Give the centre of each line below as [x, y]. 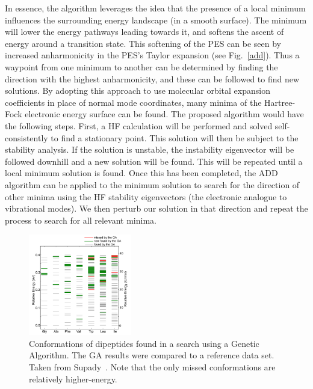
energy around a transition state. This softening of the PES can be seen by [143, 43]
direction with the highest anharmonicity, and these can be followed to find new [152, 78]
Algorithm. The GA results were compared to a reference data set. [152, 355]
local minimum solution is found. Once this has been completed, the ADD [141, 173]
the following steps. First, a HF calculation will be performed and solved [139, 125]
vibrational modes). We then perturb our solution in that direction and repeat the [156, 208]
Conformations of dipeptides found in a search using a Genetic [144, 343]
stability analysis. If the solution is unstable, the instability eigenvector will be [150, 149]
